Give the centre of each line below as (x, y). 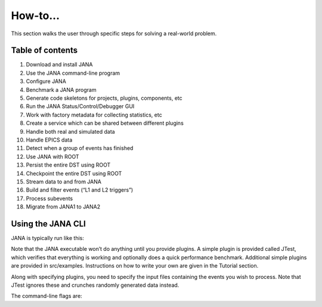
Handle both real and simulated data (71, 131)
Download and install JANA (59, 65)
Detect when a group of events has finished (80, 148)
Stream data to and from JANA (64, 182)
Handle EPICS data (49, 140)
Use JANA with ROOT (53, 156)
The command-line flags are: (47, 296)
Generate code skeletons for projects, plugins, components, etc (104, 98)
